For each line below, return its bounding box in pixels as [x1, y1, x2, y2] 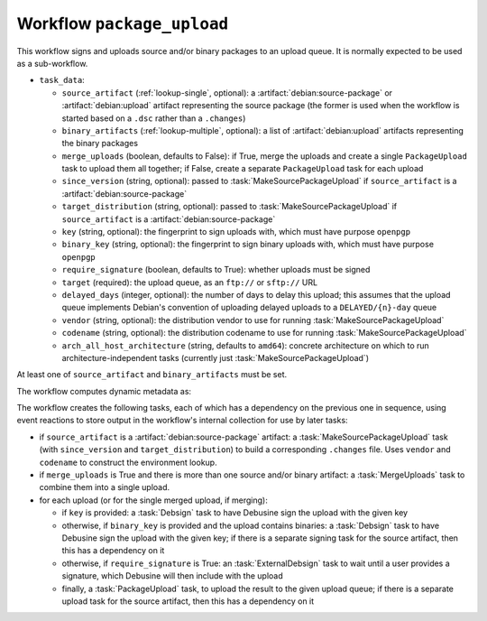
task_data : [39, 75, 85, 86]
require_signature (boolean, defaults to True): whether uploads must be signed [61, 264, 371, 275]
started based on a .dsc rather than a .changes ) [61, 113, 246, 124]
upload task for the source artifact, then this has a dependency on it [61, 596, 315, 607]
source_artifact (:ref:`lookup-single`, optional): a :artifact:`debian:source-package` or [61, 87, 392, 98]
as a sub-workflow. [16, 58, 88, 69]
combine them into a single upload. [39, 482, 170, 493]
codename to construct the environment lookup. [39, 457, 217, 468]
